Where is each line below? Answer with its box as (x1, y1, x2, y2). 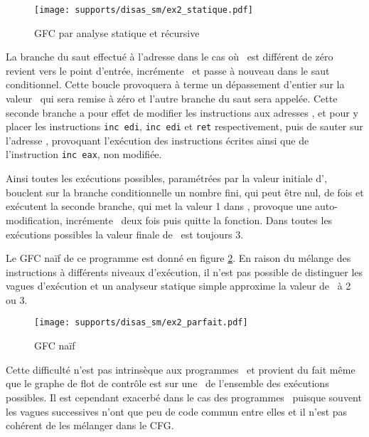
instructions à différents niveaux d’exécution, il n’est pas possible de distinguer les (6, 264, 363, 279)
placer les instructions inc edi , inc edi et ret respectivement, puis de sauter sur (6, 119, 363, 134)
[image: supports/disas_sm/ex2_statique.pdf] (34, 5, 253, 15)
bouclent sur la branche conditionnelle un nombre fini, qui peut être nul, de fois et (6, 184, 364, 199)
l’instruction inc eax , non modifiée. (6, 147, 162, 162)
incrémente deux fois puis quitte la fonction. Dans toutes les (65, 212, 333, 227)
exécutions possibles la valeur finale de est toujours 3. (6, 226, 244, 241)
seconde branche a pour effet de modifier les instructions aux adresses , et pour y (6, 105, 358, 120)
